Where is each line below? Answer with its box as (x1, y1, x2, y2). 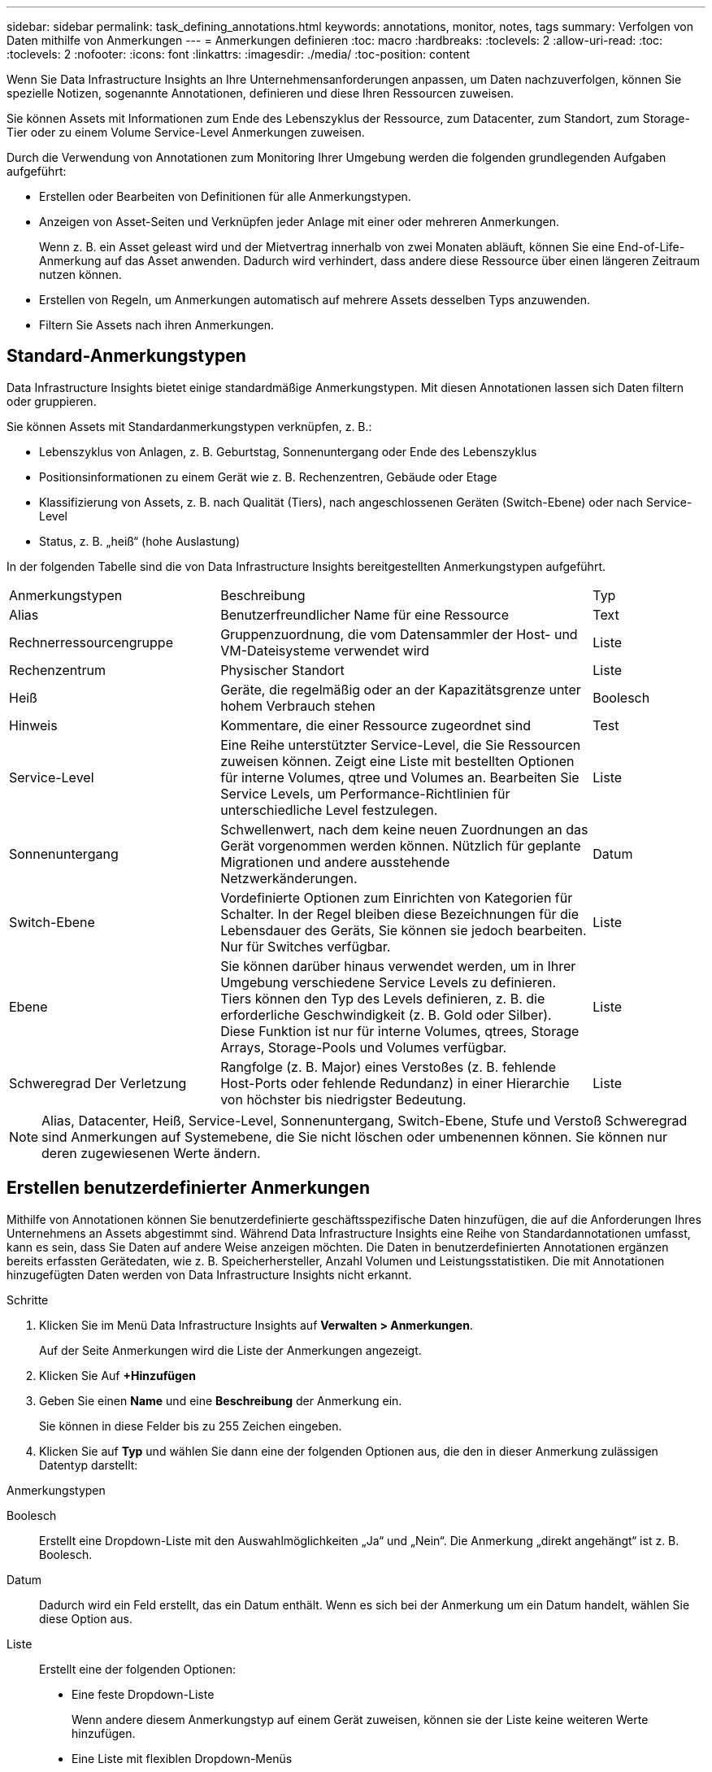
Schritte (7, 1292, 49, 1307)
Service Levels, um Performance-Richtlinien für (220, 785, 510, 802)
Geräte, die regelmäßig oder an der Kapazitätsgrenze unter (220, 681, 581, 698)
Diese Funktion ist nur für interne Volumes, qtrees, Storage (220, 1022, 580, 1039)
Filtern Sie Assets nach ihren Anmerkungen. (39, 318, 274, 332)
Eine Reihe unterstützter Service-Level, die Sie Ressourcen (220, 736, 581, 753)
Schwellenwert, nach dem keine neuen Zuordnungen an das (220, 821, 588, 838)
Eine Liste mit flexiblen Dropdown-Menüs (72, 1751, 293, 1765)
